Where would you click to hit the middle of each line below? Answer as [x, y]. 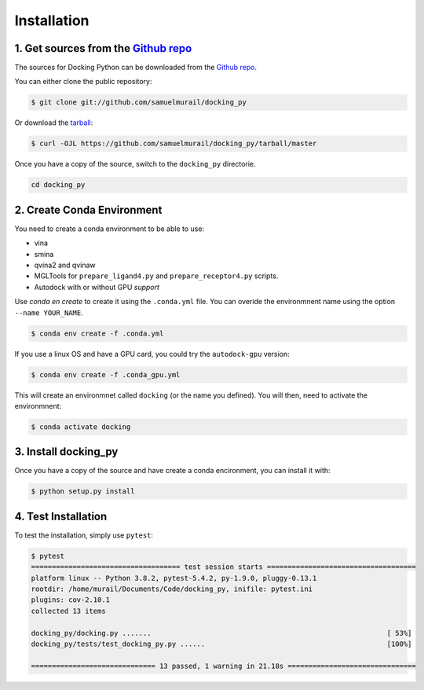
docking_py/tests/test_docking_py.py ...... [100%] [221, 644]
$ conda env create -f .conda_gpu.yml [106, 374]
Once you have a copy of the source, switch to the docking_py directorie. [135, 164]
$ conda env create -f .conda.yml [97, 333]
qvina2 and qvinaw [65, 265]
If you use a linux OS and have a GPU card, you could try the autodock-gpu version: [152, 354]
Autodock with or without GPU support [97, 287]
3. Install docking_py [66, 452]
